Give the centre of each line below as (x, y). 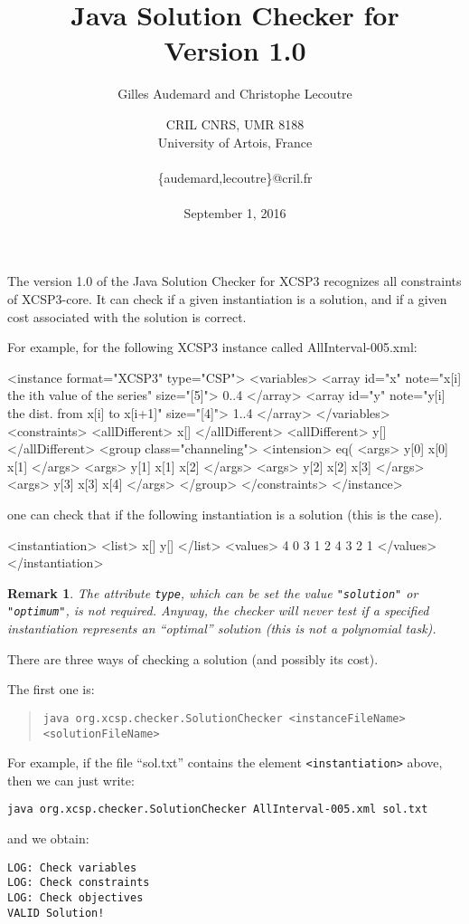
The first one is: (51, 689)
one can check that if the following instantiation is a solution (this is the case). (225, 514)
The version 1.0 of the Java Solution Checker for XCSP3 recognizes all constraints (234, 281)
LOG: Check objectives (75, 898)
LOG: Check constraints (79, 883)
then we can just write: (71, 780)
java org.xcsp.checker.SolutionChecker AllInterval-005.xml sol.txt (218, 810)
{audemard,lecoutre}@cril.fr (235, 177)
